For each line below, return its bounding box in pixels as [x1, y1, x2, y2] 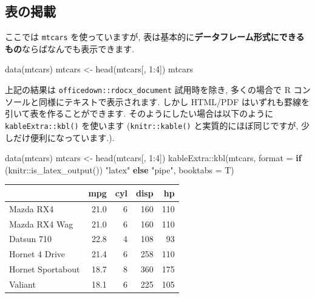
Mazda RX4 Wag [9, 217, 73, 230]
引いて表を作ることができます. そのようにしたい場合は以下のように [5, 107, 274, 120]
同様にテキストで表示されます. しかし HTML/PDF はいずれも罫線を [38, 95, 310, 108]
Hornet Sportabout [9, 263, 80, 275]
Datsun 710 [9, 232, 52, 245]
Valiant [9, 277, 36, 290]
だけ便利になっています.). [13, 131, 115, 144]
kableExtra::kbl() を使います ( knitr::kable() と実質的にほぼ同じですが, [5, 119, 299, 131]
